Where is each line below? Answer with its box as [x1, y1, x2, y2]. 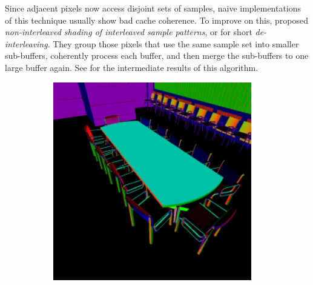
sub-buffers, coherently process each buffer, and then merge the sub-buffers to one [5, 49, 309, 62]
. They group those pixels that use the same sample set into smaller [47, 37, 299, 50]
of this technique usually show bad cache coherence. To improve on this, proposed [5, 13, 308, 26]
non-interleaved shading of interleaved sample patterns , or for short [5, 25, 252, 38]
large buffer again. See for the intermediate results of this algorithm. [5, 61, 259, 73]
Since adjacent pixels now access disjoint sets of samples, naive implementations [5, 2, 301, 14]
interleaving [5, 37, 48, 50]
